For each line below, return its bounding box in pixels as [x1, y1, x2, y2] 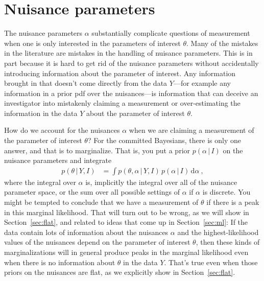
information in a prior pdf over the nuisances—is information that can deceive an [4, 87, 258, 98]
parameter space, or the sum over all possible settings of [4, 186, 180, 197]
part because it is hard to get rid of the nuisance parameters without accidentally [4, 57, 259, 68]
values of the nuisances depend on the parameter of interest [4, 237, 190, 247]
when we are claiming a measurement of [129, 125, 254, 135]
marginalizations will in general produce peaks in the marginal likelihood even [4, 247, 249, 257]
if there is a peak [206, 197, 259, 207]
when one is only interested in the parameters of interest [4, 37, 181, 48]
